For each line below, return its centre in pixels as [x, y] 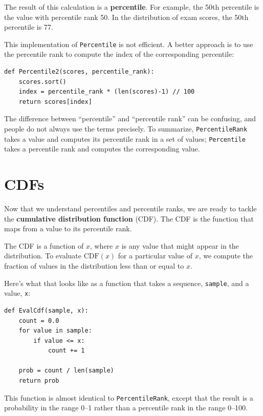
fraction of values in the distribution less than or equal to [94, 266]
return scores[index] [55, 102]
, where [101, 245]
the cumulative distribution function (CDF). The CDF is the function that [129, 218]
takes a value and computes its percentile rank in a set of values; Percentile [125, 138]
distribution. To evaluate [43, 256]
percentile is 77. [29, 27]
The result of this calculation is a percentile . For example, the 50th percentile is [132, 7]
